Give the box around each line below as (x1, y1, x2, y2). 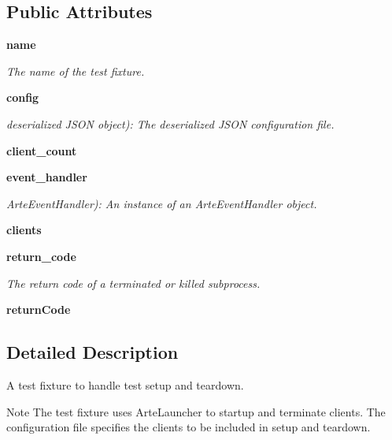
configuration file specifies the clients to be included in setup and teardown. (6, 419, 371, 435)
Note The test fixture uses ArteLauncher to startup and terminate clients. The (6, 403, 386, 419)
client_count (6, 142, 77, 158)
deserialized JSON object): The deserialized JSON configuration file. (6, 115, 335, 132)
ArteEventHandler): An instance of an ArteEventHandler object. (6, 195, 317, 211)
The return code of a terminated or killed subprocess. (6, 274, 261, 291)
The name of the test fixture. (6, 62, 145, 79)
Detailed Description (6, 340, 179, 364)
